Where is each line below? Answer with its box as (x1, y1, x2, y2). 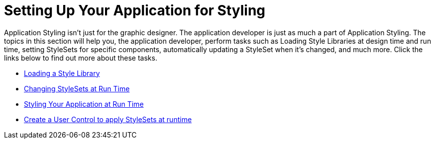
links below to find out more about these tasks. (4, 53, 157, 62)
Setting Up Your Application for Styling (4, 2, 266, 19)
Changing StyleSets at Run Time (24, 84, 130, 93)
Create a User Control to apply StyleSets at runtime (24, 115, 192, 124)
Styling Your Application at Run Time (24, 99, 144, 108)
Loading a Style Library (24, 69, 100, 77)
